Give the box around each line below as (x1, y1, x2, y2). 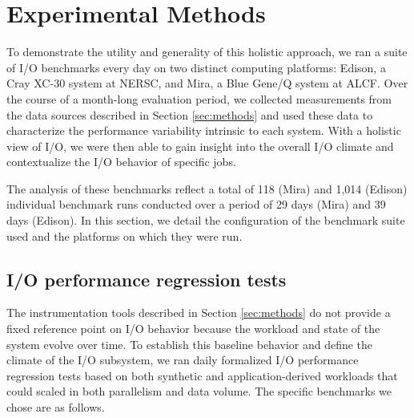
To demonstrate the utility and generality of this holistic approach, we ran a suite (6, 43, 408, 60)
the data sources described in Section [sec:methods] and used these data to (6, 106, 373, 123)
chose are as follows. (6, 399, 105, 416)
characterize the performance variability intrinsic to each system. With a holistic (6, 122, 401, 139)
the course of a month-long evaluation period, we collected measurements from (6, 90, 392, 107)
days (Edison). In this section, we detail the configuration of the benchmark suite (6, 212, 405, 229)
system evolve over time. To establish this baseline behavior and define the (6, 335, 373, 352)
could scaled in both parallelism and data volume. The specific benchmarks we (6, 383, 392, 400)
